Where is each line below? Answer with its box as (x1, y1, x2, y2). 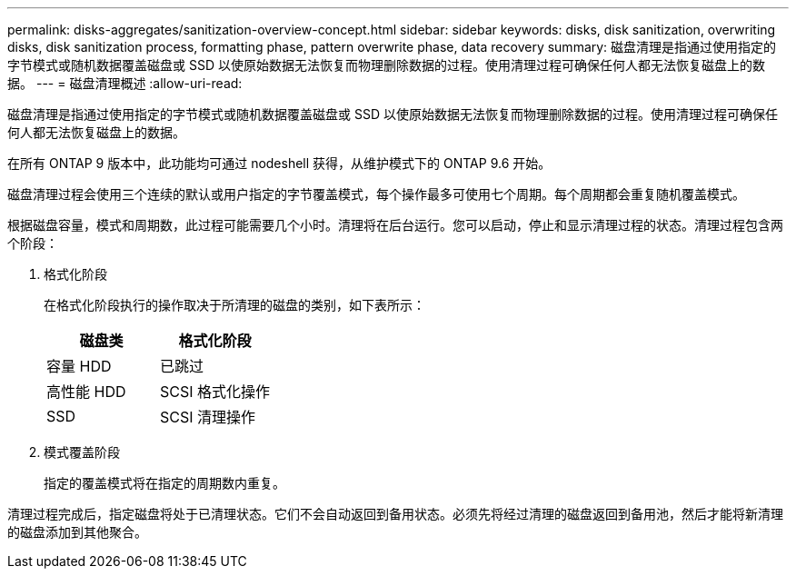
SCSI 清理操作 (160, 408, 256, 426)
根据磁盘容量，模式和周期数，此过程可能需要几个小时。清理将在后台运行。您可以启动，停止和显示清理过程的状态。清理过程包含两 (7, 217, 783, 233)
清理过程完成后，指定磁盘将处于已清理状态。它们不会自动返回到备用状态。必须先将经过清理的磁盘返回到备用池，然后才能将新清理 (7, 506, 783, 521)
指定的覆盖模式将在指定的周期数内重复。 (44, 475, 285, 491)
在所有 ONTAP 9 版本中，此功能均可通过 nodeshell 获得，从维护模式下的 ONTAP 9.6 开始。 (7, 155, 552, 171)
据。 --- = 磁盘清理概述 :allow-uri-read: (7, 75, 243, 91)
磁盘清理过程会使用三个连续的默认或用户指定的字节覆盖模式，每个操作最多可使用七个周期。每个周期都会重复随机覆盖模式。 (7, 186, 745, 202)
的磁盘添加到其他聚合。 (7, 524, 147, 540)
